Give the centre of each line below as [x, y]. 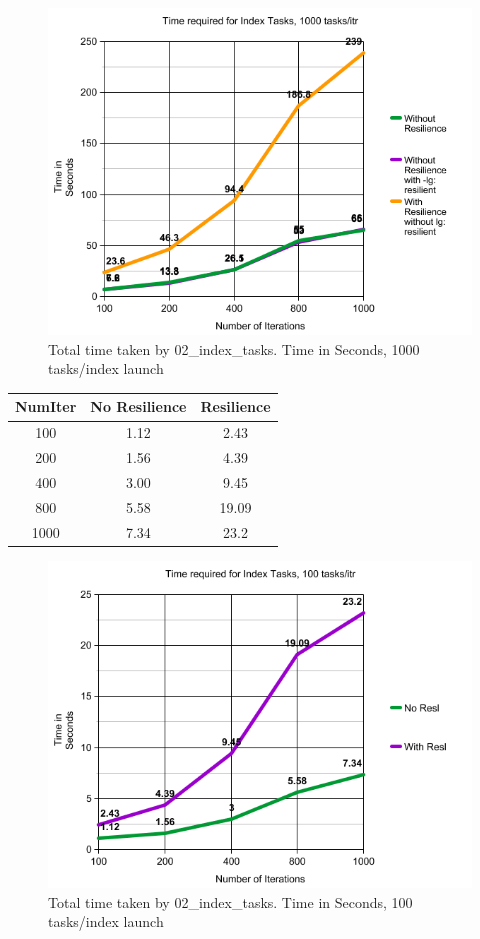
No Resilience [138, 406]
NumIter [46, 406]
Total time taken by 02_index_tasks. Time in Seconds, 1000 [234, 348]
